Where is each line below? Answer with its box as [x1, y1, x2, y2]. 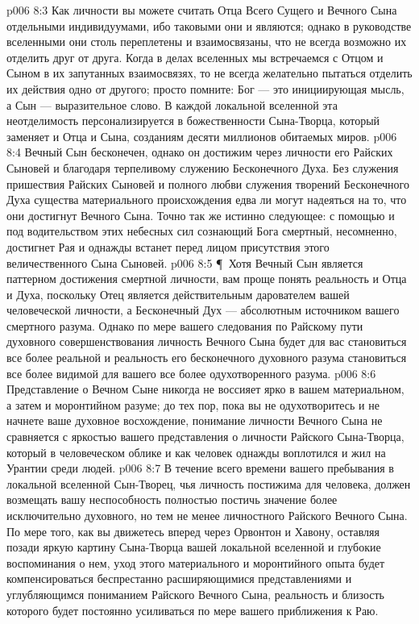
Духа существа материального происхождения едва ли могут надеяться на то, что [6, 191, 407, 208]
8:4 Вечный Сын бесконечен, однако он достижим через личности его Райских [6, 144, 393, 160]
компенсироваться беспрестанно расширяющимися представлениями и [6, 570, 352, 587]
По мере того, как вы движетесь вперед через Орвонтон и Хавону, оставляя [6, 522, 380, 539]
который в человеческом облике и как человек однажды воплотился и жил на [6, 443, 386, 460]
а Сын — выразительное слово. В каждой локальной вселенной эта [6, 96, 338, 113]
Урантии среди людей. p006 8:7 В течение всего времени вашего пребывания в [6, 460, 394, 476]
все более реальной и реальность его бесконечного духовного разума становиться [6, 349, 407, 366]
